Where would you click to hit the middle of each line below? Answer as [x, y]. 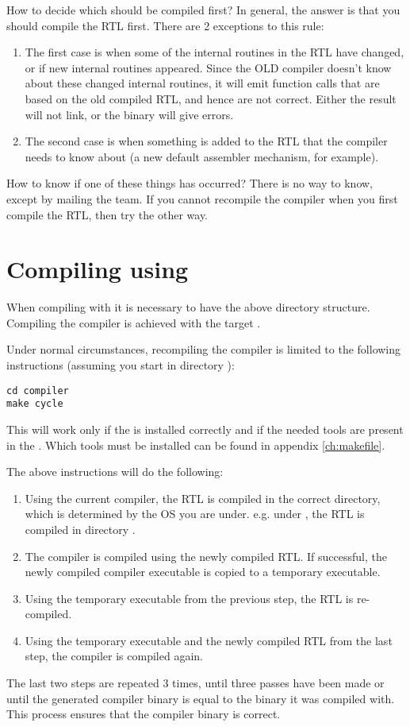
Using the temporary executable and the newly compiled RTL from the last [209, 640]
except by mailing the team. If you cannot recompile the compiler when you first [202, 198]
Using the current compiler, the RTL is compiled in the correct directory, [203, 498]
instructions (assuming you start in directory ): [121, 365]
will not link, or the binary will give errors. [129, 114]
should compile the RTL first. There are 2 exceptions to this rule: [165, 25]
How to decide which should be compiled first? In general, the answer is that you [203, 10]
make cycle [35, 404]
